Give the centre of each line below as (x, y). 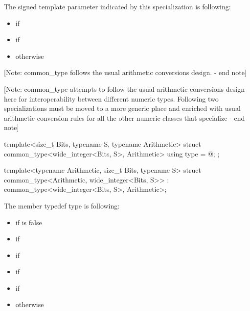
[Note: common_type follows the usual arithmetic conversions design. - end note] (125, 72)
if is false (29, 222)
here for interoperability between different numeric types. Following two (111, 98)
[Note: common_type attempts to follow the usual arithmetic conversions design (124, 89)
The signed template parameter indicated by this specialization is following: (117, 6)
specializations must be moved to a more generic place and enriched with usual (122, 108)
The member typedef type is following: (62, 205)
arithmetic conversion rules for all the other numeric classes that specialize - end (125, 117)
